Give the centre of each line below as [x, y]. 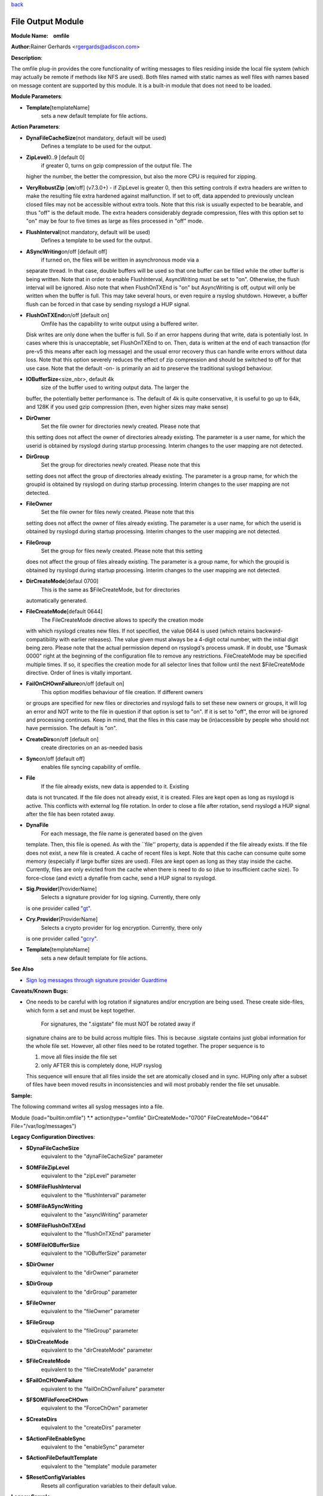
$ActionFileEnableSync [56, 1439]
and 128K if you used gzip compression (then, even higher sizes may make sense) [127, 407]
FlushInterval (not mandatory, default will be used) [88, 232]
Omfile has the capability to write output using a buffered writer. [120, 324]
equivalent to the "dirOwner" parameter [90, 1272]
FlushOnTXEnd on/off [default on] [68, 315]
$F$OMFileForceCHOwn [57, 1400]
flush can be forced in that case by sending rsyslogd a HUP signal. [108, 304]
